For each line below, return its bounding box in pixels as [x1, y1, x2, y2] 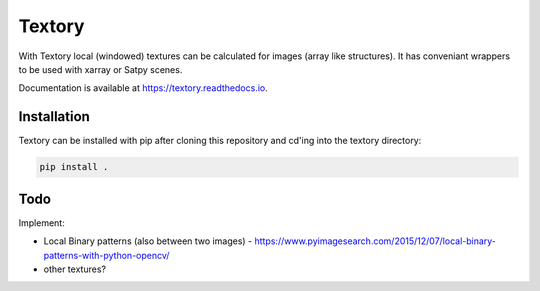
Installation [18, 108, 90, 125]
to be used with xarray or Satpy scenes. [18, 63, 183, 75]
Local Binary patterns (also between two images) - [43, 235, 253, 247]
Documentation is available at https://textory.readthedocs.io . [18, 82, 269, 94]
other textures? [43, 263, 107, 275]
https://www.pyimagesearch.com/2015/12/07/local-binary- [254, 235, 497, 247]
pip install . [39, 161, 109, 173]
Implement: [18, 216, 65, 229]
